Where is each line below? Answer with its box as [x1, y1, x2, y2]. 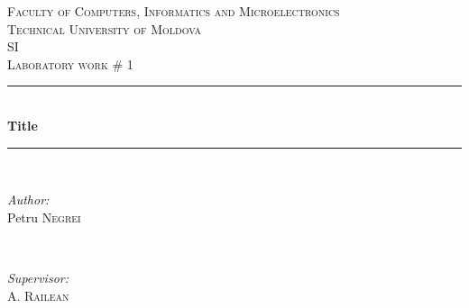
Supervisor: [7, 267, 69, 286]
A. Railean [7, 285, 69, 304]
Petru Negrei [7, 207, 81, 226]
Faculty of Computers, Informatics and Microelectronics [7, 2, 340, 20]
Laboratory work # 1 [7, 54, 133, 73]
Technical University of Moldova [7, 19, 202, 38]
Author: [7, 190, 50, 209]
